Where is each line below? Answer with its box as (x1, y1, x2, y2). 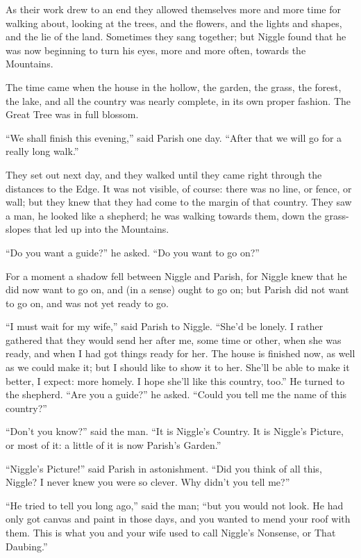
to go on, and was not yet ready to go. (6, 295, 169, 310)
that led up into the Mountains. (33, 222, 169, 236)
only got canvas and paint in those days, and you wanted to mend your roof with (6, 511, 351, 526)
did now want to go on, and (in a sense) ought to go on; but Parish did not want (6, 282, 349, 297)
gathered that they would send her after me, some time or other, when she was (6, 332, 342, 347)
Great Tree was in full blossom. (6, 107, 139, 122)
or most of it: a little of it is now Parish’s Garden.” (6, 438, 221, 452)
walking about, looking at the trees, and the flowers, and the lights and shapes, (6, 15, 342, 30)
